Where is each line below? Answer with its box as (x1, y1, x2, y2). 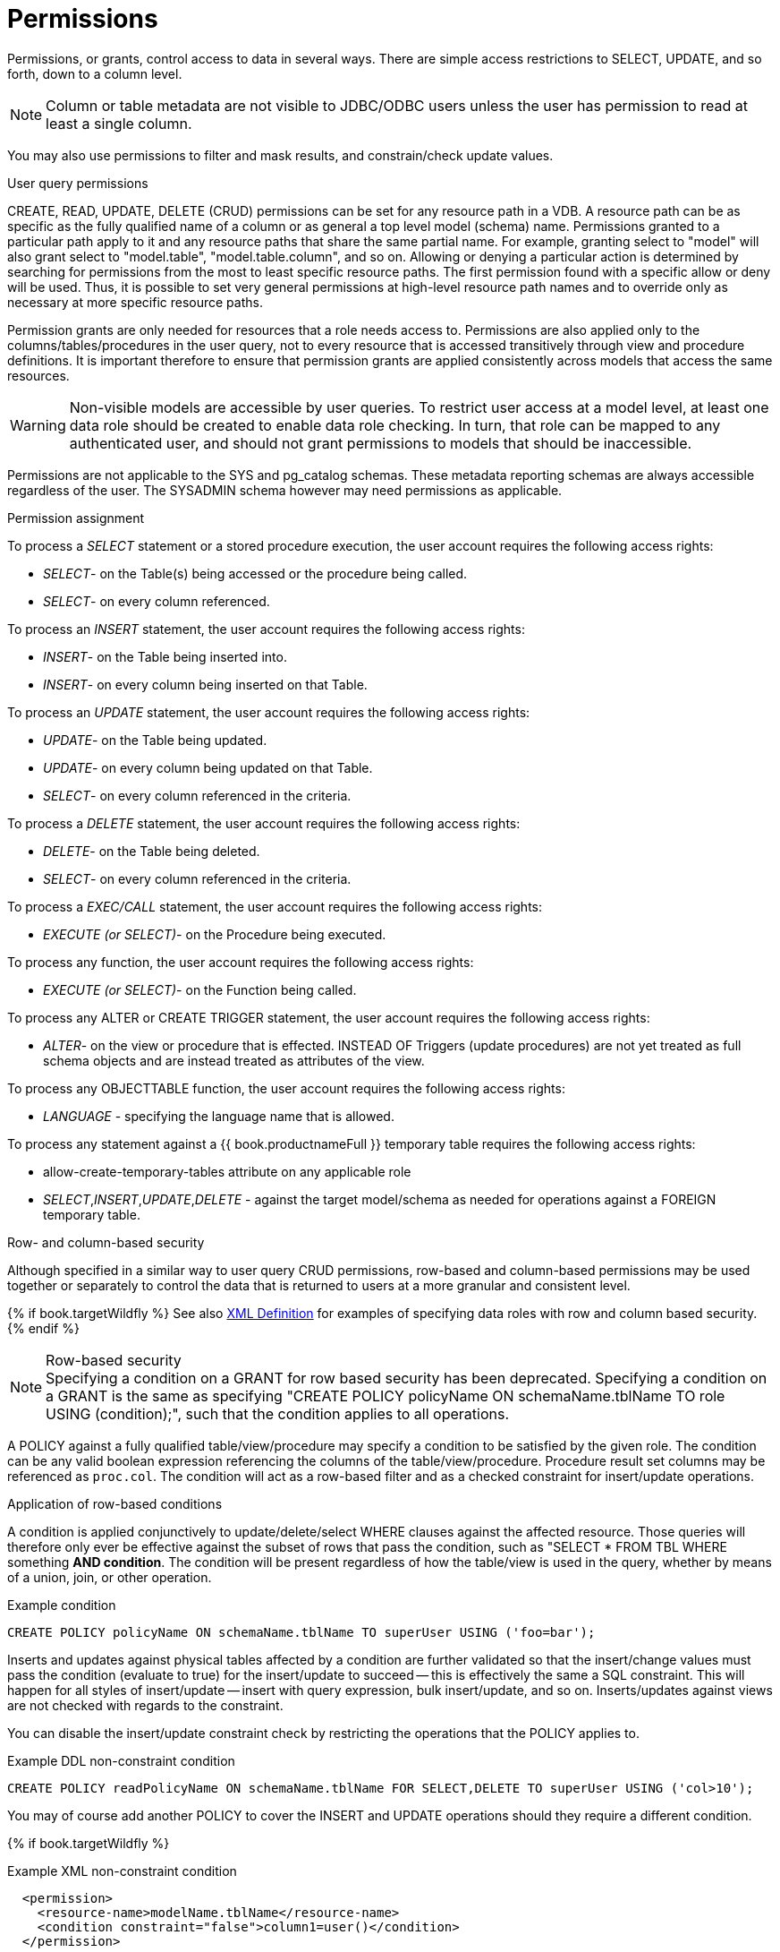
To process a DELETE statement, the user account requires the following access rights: (7, 815, 521, 831)
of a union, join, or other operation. (7, 1569, 212, 1585)
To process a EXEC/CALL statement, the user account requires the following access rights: (7, 898, 543, 914)
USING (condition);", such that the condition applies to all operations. (46, 1404, 510, 1423)
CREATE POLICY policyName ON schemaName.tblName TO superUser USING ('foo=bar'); (7, 1624, 596, 1640)
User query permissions (7, 175, 148, 191)
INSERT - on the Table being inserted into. (43, 648, 287, 664)
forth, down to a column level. (7, 65, 182, 81)
